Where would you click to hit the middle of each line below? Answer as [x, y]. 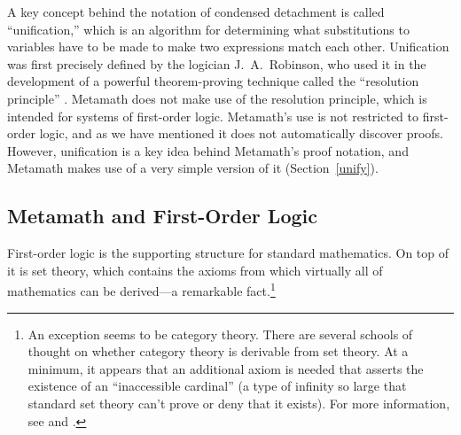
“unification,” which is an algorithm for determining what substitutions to [208, 29]
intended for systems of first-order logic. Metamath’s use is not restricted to [213, 116]
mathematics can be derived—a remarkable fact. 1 [141, 289]
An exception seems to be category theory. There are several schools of [220, 334]
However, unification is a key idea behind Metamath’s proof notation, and [208, 150]
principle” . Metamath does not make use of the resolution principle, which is [217, 98]
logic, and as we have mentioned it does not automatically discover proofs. [241, 133]
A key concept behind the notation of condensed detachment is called [196, 12]
